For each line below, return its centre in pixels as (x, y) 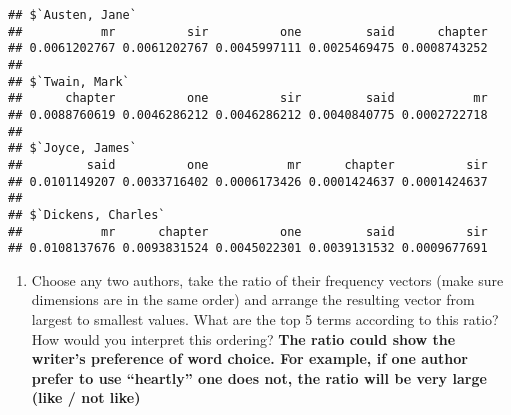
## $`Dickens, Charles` (87, 214)
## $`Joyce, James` (72, 148)
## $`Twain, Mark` (69, 81)
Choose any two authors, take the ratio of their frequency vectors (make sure (267, 279)
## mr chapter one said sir (248, 231)
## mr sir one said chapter (248, 31)
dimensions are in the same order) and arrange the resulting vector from (253, 299)
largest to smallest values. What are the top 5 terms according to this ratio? (265, 319)
